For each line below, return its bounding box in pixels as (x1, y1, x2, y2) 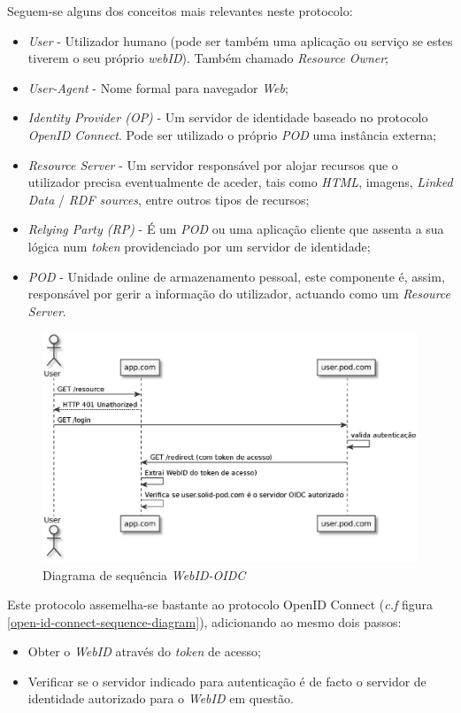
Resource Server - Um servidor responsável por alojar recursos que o (27, 155, 398, 174)
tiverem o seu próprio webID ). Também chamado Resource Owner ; (27, 49, 388, 67)
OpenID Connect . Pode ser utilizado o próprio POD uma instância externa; (27, 125, 437, 143)
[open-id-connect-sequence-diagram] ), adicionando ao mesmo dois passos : (7, 612, 402, 631)
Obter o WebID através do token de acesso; (27, 642, 262, 661)
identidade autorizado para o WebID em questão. (27, 689, 294, 708)
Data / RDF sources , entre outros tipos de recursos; (27, 190, 310, 208)
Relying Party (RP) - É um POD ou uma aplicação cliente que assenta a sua (27, 220, 444, 238)
